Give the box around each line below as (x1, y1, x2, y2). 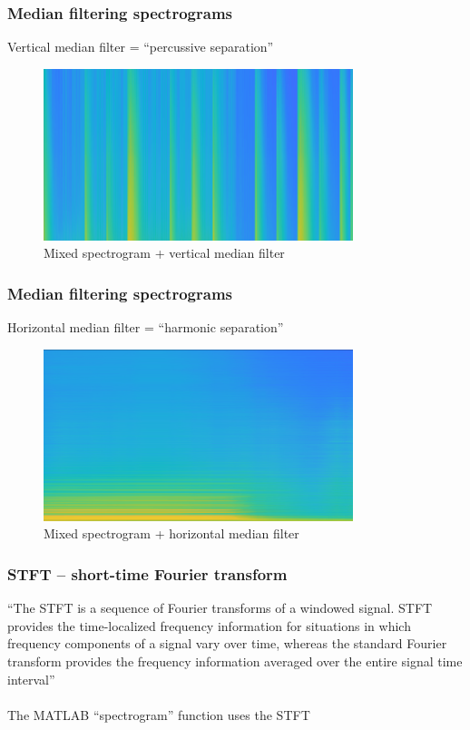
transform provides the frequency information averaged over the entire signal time (7, 651, 463, 670)
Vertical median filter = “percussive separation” (7, 37, 274, 56)
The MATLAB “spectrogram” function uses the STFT (7, 705, 310, 724)
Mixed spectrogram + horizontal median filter (44, 524, 299, 543)
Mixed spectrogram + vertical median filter (44, 243, 285, 262)
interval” (7, 669, 55, 688)
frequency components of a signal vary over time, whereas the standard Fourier (7, 634, 447, 653)
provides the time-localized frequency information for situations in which (7, 616, 411, 635)
